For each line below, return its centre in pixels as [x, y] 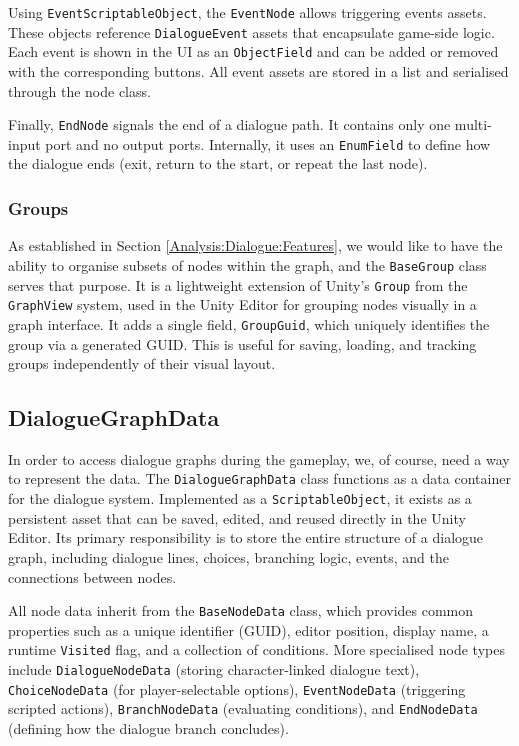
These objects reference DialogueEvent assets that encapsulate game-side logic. [251, 31]
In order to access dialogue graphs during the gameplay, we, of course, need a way [259, 458]
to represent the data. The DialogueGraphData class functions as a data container [259, 478]
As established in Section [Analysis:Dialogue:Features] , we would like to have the [255, 245]
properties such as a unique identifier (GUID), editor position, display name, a [248, 629]
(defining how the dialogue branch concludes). [148, 728]
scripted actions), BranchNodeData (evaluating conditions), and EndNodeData [243, 708]
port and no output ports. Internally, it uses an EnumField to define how [268, 143]
